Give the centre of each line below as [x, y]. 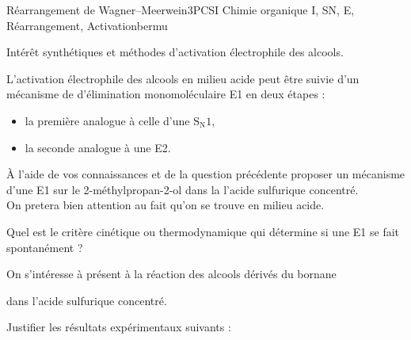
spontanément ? [45, 247]
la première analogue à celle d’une [107, 120]
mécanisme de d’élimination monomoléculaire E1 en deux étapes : [166, 94]
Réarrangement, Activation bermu [87, 25]
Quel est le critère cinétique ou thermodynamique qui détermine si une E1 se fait [203, 231]
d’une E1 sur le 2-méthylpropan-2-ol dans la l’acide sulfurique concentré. [183, 189]
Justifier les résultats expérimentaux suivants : [119, 327]
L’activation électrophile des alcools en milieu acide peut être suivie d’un [183, 78]
